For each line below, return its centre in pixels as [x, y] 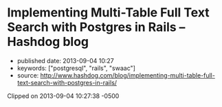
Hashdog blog [48, 42]
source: [28, 75]
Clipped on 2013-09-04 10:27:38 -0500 [63, 96]
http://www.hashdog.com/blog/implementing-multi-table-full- [127, 75]
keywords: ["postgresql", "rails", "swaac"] [76, 68]
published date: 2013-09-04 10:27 [66, 60]
